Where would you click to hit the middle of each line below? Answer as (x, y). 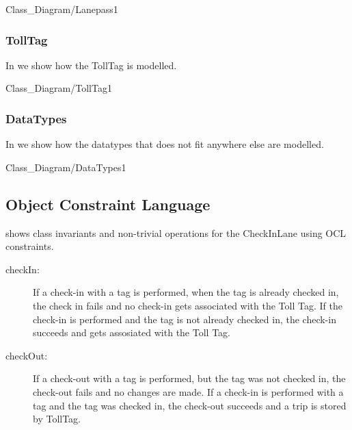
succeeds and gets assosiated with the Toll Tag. (132, 332)
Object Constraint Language (108, 204)
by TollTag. (57, 419)
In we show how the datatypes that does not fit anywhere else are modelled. (165, 144)
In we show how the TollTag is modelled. (91, 65)
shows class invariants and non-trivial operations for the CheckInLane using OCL (176, 232)
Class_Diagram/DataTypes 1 (66, 167)
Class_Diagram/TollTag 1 (59, 88)
